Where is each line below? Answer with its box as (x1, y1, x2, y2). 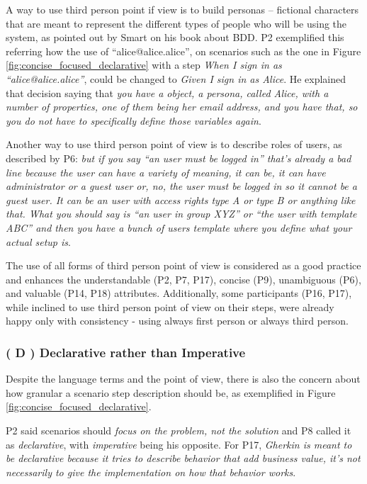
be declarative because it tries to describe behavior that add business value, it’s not (6, 451, 361, 466)
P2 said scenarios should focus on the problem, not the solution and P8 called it (6, 423, 351, 438)
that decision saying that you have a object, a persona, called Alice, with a (6, 85, 329, 100)
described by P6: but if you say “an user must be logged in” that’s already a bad (6, 150, 351, 165)
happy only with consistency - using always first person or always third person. (6, 313, 349, 328)
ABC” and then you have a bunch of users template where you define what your (6, 220, 352, 235)
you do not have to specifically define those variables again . (6, 113, 261, 128)
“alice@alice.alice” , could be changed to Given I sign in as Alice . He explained (6, 71, 346, 86)
